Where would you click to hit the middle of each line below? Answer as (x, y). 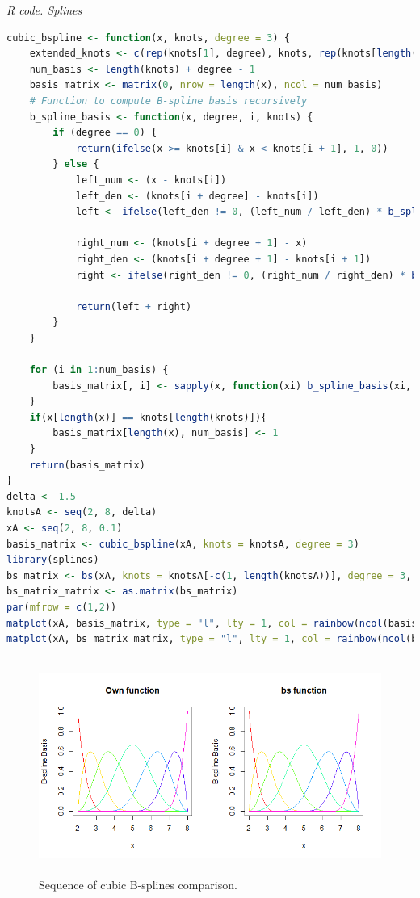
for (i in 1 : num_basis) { (99, 370)
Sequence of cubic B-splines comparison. (138, 884)
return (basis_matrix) (87, 465)
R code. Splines (44, 10)
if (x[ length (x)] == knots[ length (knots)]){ (148, 417)
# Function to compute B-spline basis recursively (168, 101)
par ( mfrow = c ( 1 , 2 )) (62, 607)
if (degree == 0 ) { (105, 133)
